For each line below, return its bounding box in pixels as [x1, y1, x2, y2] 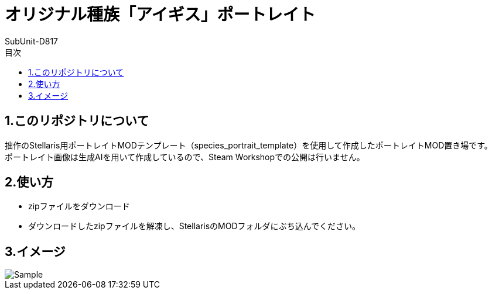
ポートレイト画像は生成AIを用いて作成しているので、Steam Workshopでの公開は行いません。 [5, 151, 365, 162]
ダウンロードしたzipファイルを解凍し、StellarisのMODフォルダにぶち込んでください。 [28, 221, 361, 231]
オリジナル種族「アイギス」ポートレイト [5, 5, 316, 25]
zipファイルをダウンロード [28, 201, 130, 212]
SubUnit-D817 [5, 36, 59, 46]
